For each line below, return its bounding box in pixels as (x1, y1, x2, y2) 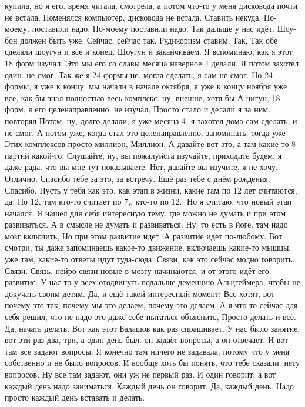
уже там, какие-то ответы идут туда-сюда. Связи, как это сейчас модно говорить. (5, 253, 295, 265)
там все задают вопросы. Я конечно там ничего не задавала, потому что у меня (5, 345, 290, 357)
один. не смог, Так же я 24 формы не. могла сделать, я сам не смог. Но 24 (5, 68, 273, 81)
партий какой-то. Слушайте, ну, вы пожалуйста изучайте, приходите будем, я (5, 149, 282, 161)
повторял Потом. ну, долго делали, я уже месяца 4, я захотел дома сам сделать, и (5, 114, 297, 126)
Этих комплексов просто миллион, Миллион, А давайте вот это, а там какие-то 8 (5, 138, 296, 150)
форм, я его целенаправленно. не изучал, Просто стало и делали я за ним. (5, 103, 270, 115)
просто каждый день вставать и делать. (5, 391, 145, 403)
